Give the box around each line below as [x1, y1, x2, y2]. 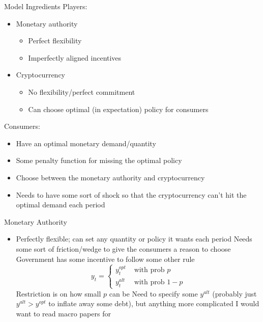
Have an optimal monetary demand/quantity [16, 138, 156, 148]
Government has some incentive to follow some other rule [16, 253, 195, 264]
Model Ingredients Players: [4, 1, 87, 11]
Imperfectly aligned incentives [28, 52, 122, 63]
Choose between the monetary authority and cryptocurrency [16, 172, 205, 182]
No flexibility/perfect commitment [28, 86, 135, 97]
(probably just [212, 288, 257, 299]
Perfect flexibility [28, 35, 82, 46]
